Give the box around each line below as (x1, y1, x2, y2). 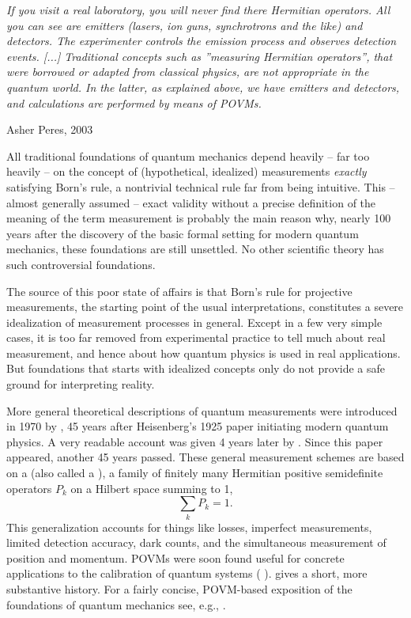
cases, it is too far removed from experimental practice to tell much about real (6, 329, 386, 346)
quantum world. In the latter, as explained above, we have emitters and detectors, (6, 78, 400, 95)
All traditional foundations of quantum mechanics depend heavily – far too (6, 147, 370, 164)
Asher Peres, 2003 (6, 121, 93, 138)
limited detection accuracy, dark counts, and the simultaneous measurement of (6, 534, 386, 551)
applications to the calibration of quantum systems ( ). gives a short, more (6, 565, 368, 582)
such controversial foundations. (6, 256, 156, 272)
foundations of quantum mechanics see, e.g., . (6, 596, 226, 612)
